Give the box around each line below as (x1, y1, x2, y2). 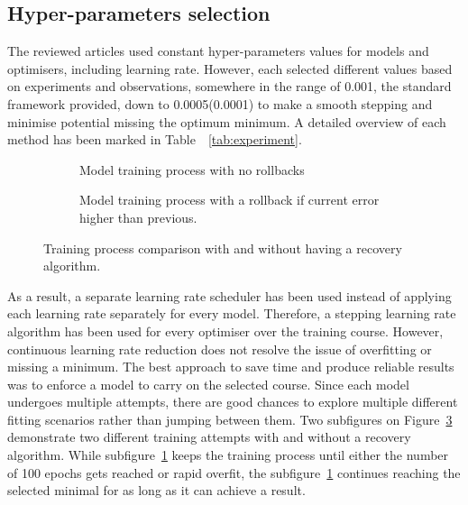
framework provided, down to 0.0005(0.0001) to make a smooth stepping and (7, 94, 433, 113)
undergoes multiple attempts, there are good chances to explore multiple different (7, 392, 458, 411)
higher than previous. (79, 207, 197, 226)
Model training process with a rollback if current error (79, 190, 380, 209)
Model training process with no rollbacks (79, 160, 305, 179)
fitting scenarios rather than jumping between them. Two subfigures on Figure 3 (7, 409, 453, 428)
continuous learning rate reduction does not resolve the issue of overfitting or (7, 339, 432, 358)
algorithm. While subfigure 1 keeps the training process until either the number (7, 445, 449, 464)
